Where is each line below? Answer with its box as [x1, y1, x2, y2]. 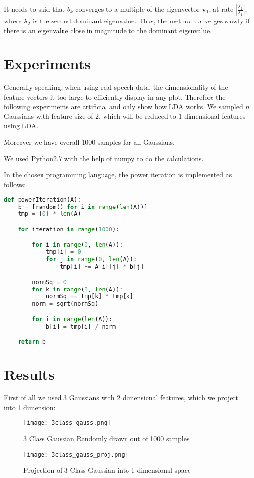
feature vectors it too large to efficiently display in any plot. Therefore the [4, 91, 226, 102]
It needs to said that [4, 4, 65, 14]
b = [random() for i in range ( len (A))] [18, 203, 148, 210]
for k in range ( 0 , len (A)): [32, 286, 123, 293]
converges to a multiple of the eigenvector [75, 4, 200, 14]
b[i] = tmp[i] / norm [45, 323, 116, 330]
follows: [4, 179, 26, 189]
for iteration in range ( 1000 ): [18, 226, 120, 233]
